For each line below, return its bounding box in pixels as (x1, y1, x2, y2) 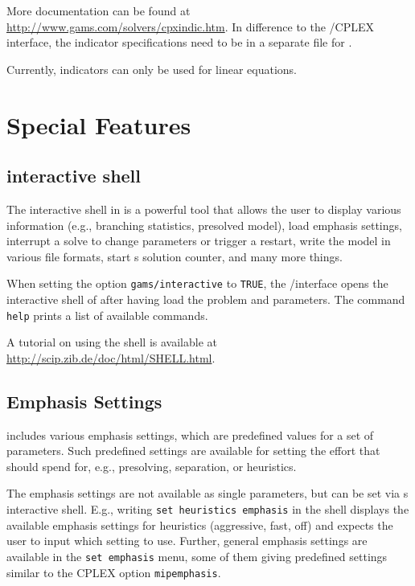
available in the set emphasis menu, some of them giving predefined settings (6, 547, 388, 564)
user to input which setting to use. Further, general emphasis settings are (6, 532, 368, 549)
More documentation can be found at (6, 2, 191, 18)
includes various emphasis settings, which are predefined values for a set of (6, 426, 374, 443)
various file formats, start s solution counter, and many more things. (6, 248, 343, 264)
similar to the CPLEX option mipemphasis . (6, 563, 221, 580)
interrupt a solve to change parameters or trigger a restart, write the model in (6, 232, 391, 249)
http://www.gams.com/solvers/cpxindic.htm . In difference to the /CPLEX (6, 18, 375, 35)
